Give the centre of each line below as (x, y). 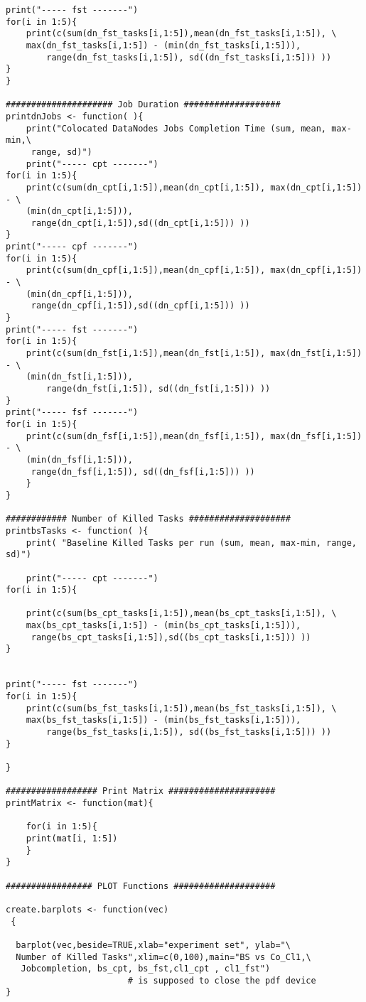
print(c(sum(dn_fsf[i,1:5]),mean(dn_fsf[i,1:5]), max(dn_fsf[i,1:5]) (194, 436)
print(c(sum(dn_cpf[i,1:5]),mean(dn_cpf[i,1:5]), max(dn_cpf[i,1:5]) (194, 270)
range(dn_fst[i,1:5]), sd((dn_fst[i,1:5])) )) (158, 389)
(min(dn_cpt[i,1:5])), (79, 211)
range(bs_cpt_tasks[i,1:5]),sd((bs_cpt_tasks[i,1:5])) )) (171, 637)
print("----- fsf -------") (72, 413)
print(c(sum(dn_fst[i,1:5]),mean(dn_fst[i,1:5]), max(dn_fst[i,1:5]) (194, 354)
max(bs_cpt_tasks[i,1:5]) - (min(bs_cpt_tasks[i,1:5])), (163, 626)
